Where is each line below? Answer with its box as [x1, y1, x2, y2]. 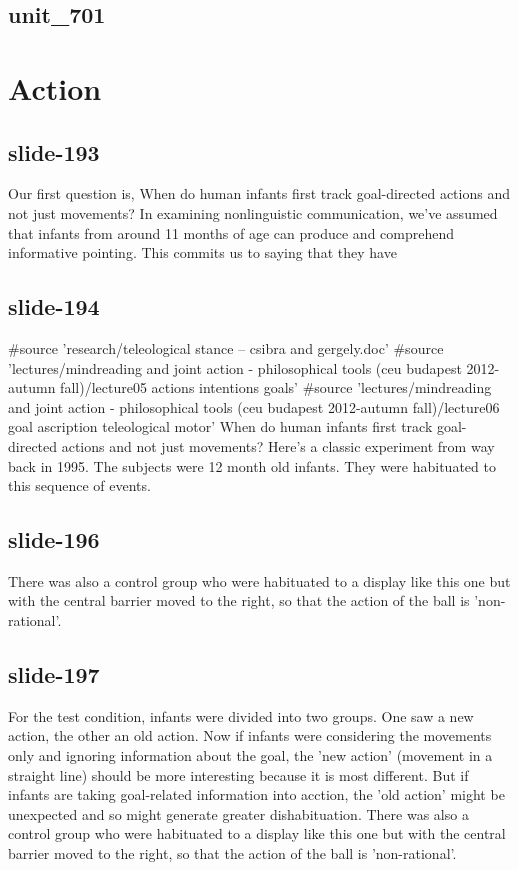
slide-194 [8, 291, 100, 322]
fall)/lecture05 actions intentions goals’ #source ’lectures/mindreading [60, 377, 492, 398]
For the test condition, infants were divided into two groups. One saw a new [8, 705, 474, 726]
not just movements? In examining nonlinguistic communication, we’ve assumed [8, 202, 498, 223]
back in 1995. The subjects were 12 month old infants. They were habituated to [8, 455, 496, 476]
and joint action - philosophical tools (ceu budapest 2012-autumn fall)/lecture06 [8, 396, 500, 417]
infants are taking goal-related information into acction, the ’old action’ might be [8, 784, 505, 805]
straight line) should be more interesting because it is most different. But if [8, 764, 469, 785]
